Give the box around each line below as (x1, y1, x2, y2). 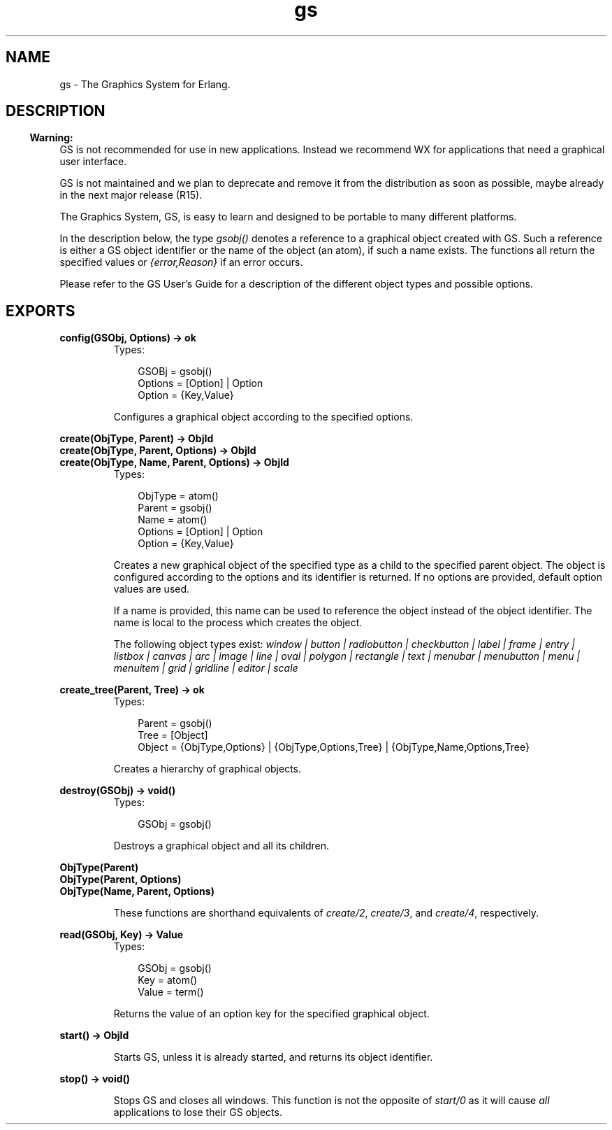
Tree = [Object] (138, 729, 208, 742)
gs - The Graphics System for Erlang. (59, 78, 231, 90)
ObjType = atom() (138, 490, 219, 502)
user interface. (59, 155, 127, 168)
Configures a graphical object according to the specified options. (113, 411, 414, 423)
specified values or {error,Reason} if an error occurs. (59, 256, 303, 269)
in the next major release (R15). (59, 189, 203, 202)
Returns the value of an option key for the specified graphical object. (113, 1008, 430, 1020)
